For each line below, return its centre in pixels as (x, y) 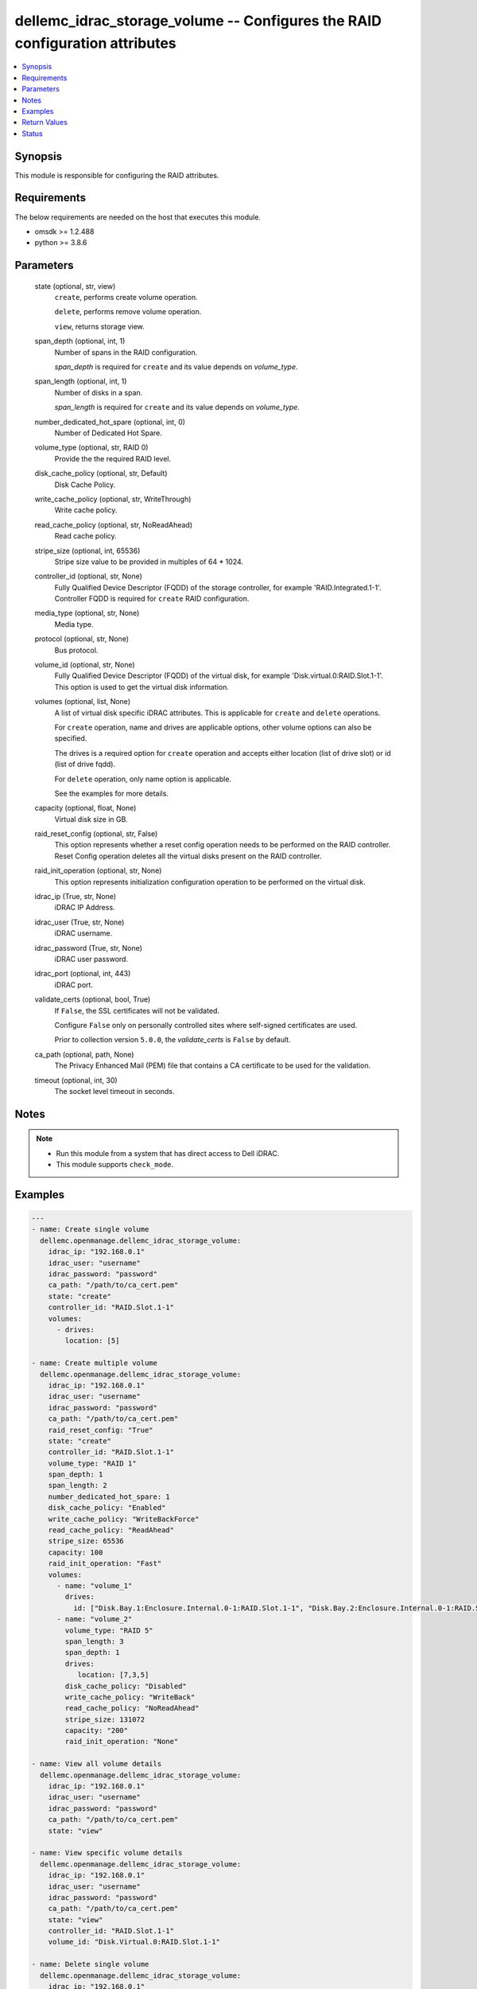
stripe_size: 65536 (86, 1541)
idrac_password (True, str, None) (89, 948)
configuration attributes (95, 43)
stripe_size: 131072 (105, 1719)
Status (32, 133)
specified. (71, 738)
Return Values (45, 123)
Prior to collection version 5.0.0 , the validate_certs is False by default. (173, 1040)
